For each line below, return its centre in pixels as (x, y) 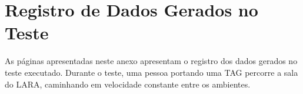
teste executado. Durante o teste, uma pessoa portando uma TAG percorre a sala (151, 72)
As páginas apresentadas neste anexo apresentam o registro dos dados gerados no (151, 61)
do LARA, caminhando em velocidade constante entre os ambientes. (128, 84)
